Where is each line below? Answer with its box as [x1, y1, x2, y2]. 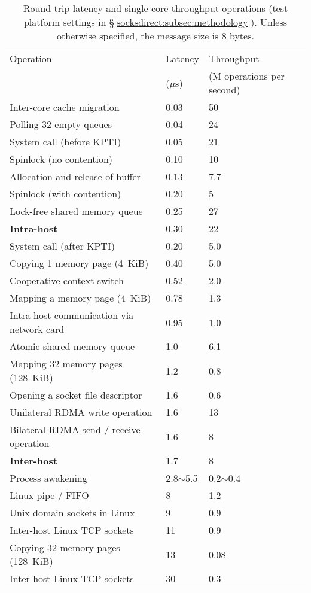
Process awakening [10, 471, 87, 485]
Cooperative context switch [10, 273, 124, 287]
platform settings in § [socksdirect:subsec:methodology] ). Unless [23, 15, 288, 29]
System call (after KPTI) [10, 239, 115, 253]
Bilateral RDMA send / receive [10, 422, 141, 436]
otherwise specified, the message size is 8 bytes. [57, 29, 254, 42]
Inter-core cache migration [10, 100, 120, 114]
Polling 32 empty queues [10, 117, 112, 131]
